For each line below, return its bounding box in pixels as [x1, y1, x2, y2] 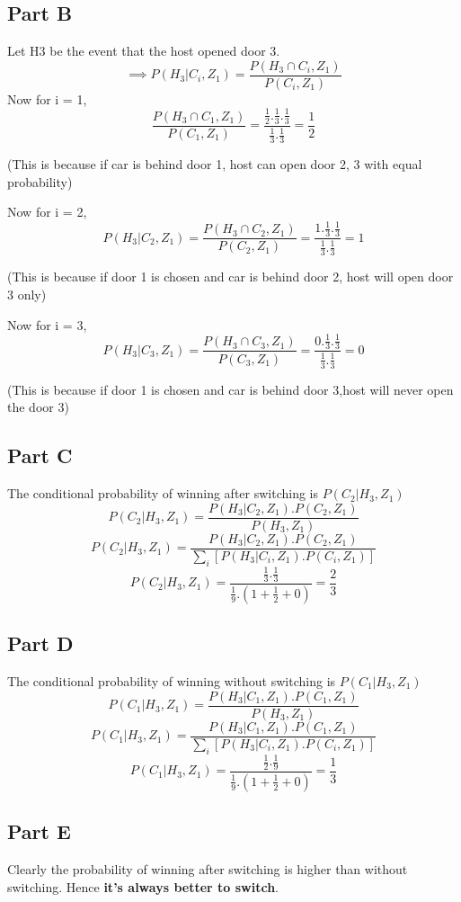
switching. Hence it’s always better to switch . [7, 877, 279, 896]
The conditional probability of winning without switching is [7, 672, 336, 691]
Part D [7, 630, 74, 657]
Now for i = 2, [7, 202, 87, 221]
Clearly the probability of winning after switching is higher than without [7, 859, 408, 878]
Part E [7, 817, 71, 845]
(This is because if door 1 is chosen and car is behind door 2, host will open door [7, 267, 454, 286]
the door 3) [7, 397, 69, 416]
